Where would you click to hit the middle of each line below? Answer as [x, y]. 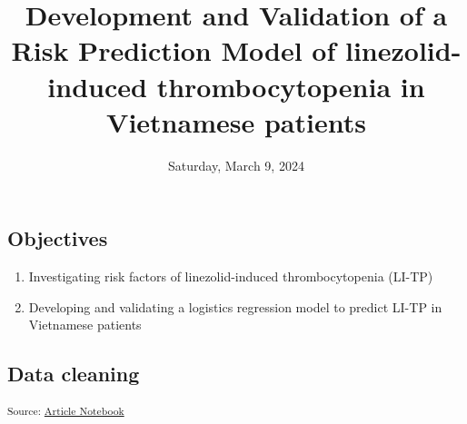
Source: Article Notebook [66, 411]
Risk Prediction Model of [174, 50]
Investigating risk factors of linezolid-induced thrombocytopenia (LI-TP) [231, 276]
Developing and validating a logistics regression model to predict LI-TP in [235, 306]
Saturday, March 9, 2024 [236, 165]
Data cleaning [74, 374]
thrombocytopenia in [291, 86]
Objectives [58, 238]
